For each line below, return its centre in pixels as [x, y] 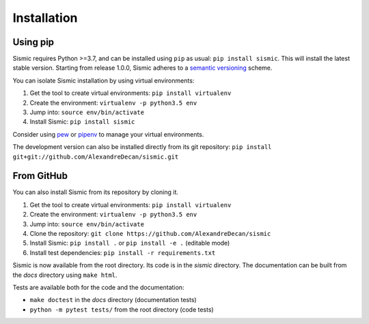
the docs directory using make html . [65, 275]
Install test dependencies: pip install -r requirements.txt [123, 252]
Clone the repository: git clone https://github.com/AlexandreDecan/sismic [150, 234]
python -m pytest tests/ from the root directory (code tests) [122, 309]
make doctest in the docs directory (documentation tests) [113, 300]
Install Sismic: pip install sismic [82, 122]
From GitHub [40, 176]
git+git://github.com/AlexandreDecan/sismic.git [96, 157]
